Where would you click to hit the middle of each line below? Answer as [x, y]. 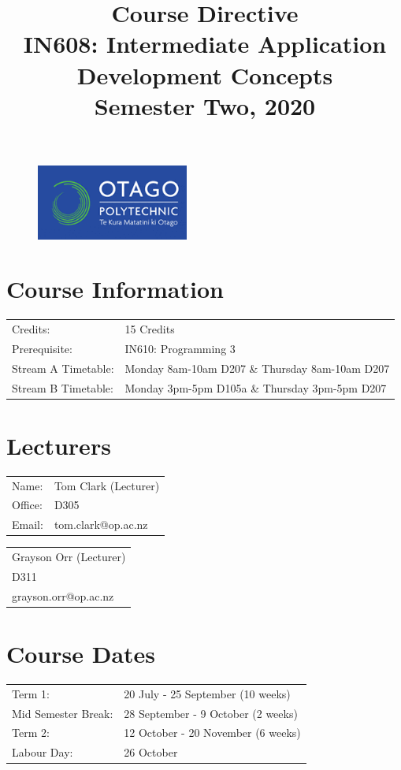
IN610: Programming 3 [180, 348]
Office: [27, 505]
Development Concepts [205, 74]
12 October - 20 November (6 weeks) [212, 733]
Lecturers [59, 445]
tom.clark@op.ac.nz [101, 524]
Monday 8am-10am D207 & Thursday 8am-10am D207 [257, 368]
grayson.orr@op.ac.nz [63, 595]
